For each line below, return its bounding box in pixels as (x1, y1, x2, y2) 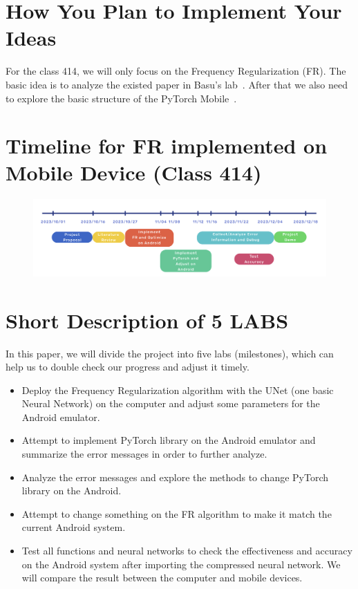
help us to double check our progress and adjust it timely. (6, 359, 249, 374)
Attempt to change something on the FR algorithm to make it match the (21, 506, 332, 521)
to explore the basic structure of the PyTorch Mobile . (6, 91, 237, 105)
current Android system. (21, 520, 126, 534)
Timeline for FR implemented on (6, 131, 328, 160)
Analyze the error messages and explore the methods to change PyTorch (21, 469, 329, 484)
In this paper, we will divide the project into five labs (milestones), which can (6, 346, 334, 360)
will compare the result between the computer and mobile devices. (21, 570, 303, 585)
